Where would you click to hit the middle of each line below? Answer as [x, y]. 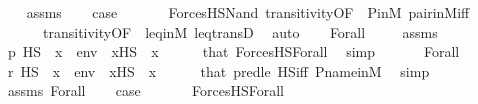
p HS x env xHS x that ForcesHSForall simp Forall [233, 51]
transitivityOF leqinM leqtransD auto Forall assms [240, 31]
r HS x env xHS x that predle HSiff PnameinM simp [218, 70]
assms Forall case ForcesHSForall [146, 90]
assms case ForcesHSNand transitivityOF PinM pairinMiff [248, 12]
